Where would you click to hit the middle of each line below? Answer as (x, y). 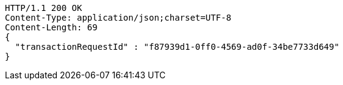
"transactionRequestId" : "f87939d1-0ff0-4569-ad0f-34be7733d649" (177, 47)
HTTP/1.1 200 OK (44, 8)
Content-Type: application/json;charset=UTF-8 (118, 18)
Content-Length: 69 (51, 27)
